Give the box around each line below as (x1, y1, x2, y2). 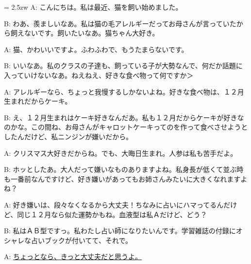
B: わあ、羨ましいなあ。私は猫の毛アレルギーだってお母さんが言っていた (4, 18, 236, 28)
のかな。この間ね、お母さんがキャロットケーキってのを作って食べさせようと (4, 122, 248, 132)
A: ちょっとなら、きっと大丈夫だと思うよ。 (4, 251, 142, 262)
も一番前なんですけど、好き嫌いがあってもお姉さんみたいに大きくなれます (4, 173, 241, 184)
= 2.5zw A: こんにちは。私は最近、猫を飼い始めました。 (4, 2, 183, 12)
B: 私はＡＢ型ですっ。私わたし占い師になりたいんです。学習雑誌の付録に (4, 226, 236, 236)
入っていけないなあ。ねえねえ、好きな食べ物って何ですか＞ (4, 70, 194, 80)
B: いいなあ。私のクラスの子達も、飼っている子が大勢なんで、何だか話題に (4, 60, 243, 71)
